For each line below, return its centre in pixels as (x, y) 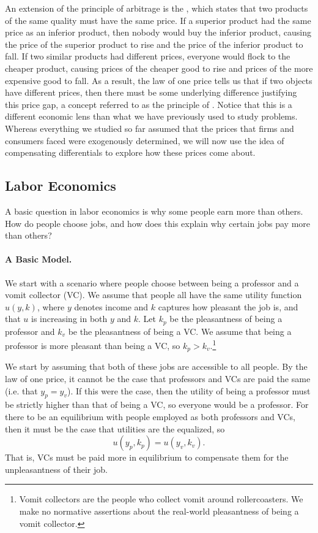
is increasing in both (69, 319)
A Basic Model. (39, 259)
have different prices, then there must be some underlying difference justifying (151, 92)
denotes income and (111, 306)
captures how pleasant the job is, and (228, 306)
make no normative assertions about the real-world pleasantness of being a (159, 511)
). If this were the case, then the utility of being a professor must (189, 390)
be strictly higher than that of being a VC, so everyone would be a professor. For (157, 405)
